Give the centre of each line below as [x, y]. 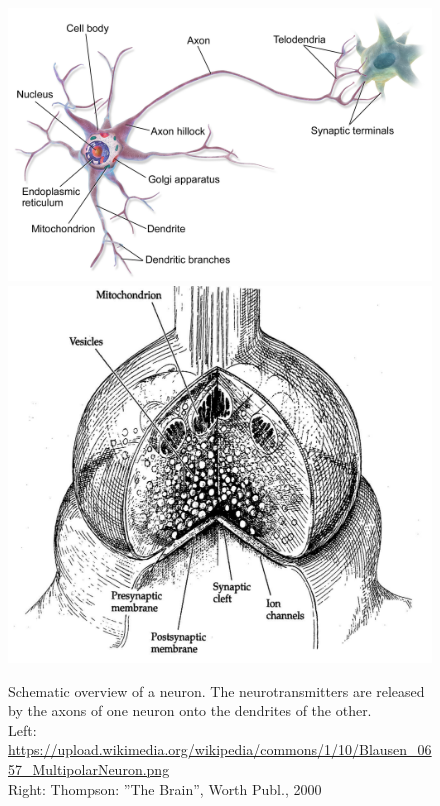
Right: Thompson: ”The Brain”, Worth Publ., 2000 [165, 788]
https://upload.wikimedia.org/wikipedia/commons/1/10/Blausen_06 [220, 749]
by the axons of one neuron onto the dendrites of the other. [190, 710]
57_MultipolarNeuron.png [89, 769]
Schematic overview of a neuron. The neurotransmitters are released [216, 690]
